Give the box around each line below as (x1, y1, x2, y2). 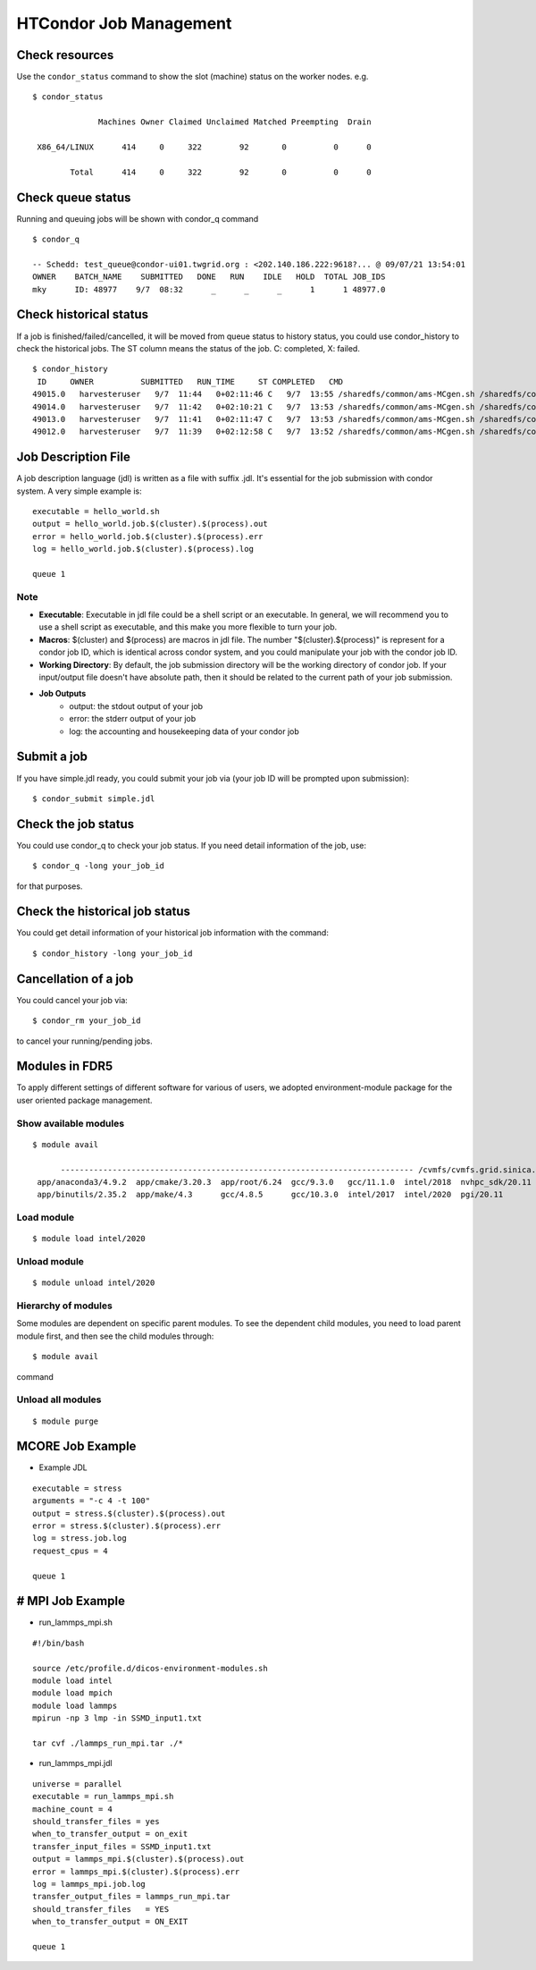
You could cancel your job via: (16, 994, 129, 1005)
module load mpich (32, 1688, 113, 1698)
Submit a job (16, 749, 88, 765)
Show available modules (16, 1117, 125, 1129)
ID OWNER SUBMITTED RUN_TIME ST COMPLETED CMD (37, 376, 344, 386)
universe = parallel (32, 1779, 122, 1788)
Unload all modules (16, 1393, 102, 1406)
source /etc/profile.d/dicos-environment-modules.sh (32, 1663, 268, 1673)
